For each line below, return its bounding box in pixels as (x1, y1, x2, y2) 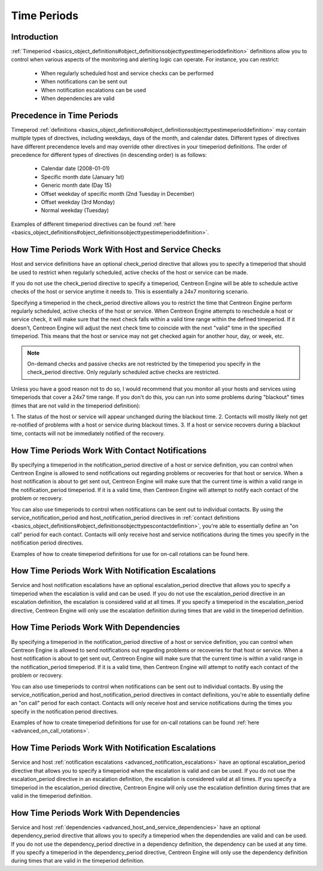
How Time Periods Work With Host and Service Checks (11, 244, 221, 255)
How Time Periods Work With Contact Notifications (11, 445, 207, 455)
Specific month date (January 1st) (41, 173, 124, 180)
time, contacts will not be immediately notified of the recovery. (11, 430, 165, 437)
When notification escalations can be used (41, 86, 147, 93)
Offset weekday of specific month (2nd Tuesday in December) (41, 190, 195, 197)
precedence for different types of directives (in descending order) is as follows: (11, 152, 207, 159)
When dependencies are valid (41, 95, 115, 102)
